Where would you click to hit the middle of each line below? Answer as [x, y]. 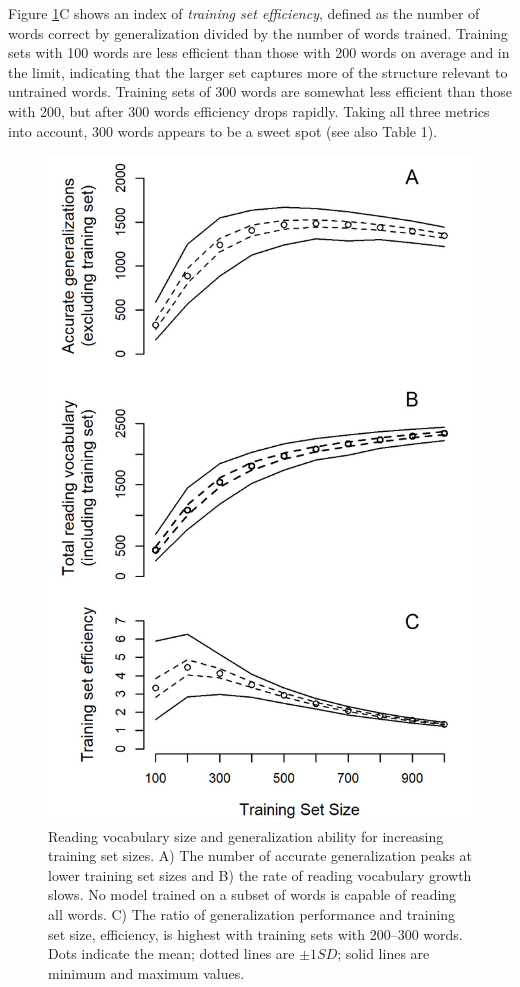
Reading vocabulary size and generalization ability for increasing [246, 835]
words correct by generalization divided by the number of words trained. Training [258, 32]
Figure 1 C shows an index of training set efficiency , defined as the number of [244, 13]
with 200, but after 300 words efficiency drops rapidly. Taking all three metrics [249, 110]
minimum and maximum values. [146, 972]
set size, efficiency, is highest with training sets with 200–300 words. [255, 933]
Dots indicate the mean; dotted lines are [171, 953]
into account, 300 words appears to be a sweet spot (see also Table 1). [223, 130]
